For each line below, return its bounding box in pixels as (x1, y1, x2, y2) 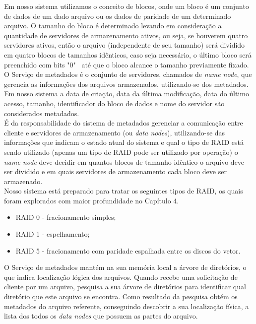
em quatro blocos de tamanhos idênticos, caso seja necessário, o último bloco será (4, 49, 252, 60)
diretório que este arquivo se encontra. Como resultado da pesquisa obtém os (4, 291, 238, 302)
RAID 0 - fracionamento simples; (15, 212, 116, 222)
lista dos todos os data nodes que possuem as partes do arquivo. (4, 311, 198, 321)
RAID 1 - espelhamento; (15, 229, 90, 239)
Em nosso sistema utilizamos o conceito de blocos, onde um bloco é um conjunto (4, 1, 249, 11)
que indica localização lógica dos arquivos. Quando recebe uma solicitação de (4, 271, 238, 282)
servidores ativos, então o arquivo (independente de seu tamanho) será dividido (4, 40, 245, 50)
